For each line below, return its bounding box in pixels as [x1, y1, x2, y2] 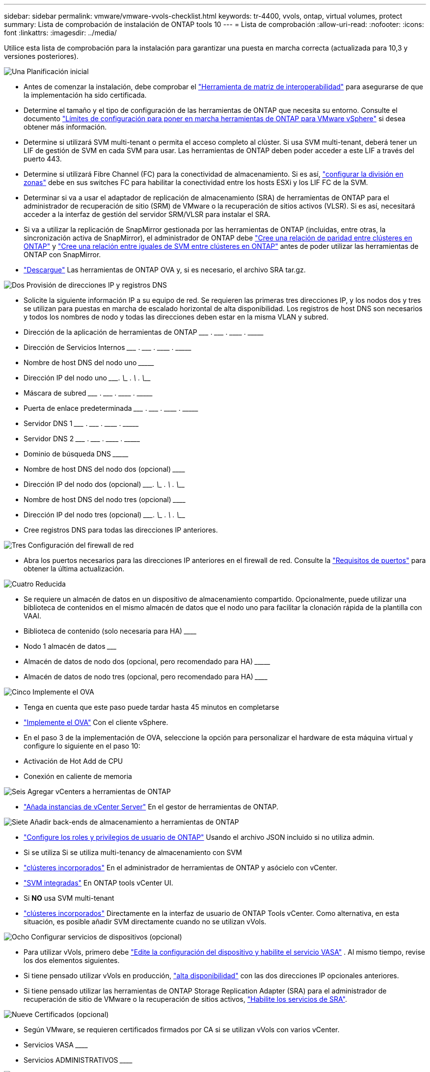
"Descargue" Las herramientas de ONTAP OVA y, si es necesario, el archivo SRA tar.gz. [24, 266, 306, 274]
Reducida [35, 580, 66, 588]
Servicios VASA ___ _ [24, 1041, 88, 1049]
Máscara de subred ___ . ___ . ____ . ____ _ [24, 389, 153, 397]
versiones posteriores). [4, 52, 79, 60]
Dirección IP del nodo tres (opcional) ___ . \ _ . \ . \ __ [24, 510, 186, 519]
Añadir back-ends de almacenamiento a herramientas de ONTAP [30, 818, 239, 826]
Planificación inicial [27, 67, 89, 76]
